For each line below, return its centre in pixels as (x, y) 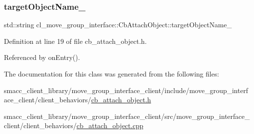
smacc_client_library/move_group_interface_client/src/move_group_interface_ (127, 116)
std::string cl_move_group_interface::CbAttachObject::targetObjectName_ (118, 25)
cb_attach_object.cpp (110, 125)
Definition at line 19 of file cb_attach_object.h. (75, 41)
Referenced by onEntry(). (42, 57)
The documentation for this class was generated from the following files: (112, 74)
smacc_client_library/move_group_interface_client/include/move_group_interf (126, 90)
